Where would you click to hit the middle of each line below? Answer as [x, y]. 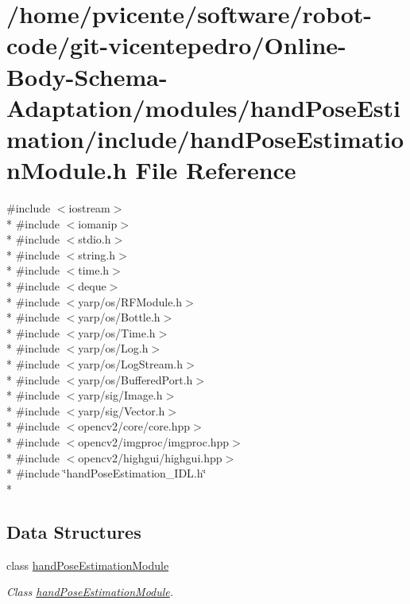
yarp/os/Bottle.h [119, 317]
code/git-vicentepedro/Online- [176, 45]
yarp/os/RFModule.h [130, 301]
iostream [89, 208]
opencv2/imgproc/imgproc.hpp [154, 441]
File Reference [216, 170]
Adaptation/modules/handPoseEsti [204, 107]
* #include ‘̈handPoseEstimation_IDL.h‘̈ [106, 473]
